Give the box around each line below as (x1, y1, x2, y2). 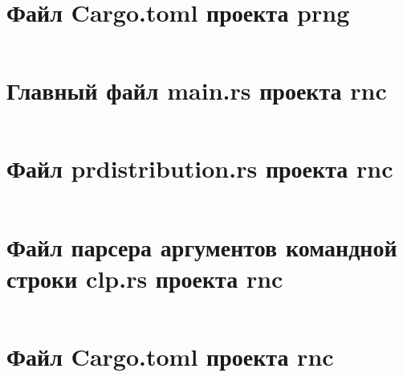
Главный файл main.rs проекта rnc (6, 74, 387, 107)
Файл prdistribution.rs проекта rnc (6, 152, 393, 185)
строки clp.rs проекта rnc (6, 261, 283, 294)
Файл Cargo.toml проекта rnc (6, 339, 334, 372)
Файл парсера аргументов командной (6, 230, 397, 263)
